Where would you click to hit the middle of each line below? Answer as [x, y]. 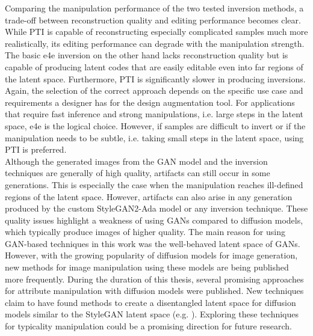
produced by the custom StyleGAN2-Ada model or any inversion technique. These [156, 208]
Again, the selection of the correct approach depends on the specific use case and [154, 90]
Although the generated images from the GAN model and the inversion [136, 161]
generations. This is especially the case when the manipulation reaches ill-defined [154, 184]
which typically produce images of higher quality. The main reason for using [145, 232]
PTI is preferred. [36, 149]
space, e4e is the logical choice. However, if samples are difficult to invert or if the [155, 125]
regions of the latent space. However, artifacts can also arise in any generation [149, 196]
